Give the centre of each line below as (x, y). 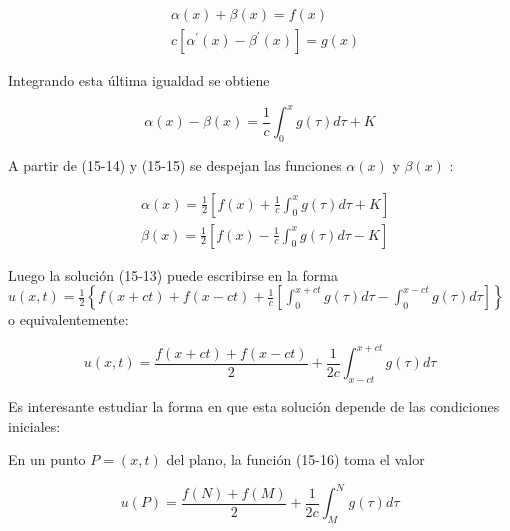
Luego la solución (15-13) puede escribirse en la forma (173, 274)
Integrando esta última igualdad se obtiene (139, 80)
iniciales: (34, 425)
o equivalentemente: (68, 319)
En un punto (47, 459)
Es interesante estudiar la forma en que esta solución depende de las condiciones (254, 406)
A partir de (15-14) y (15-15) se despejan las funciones (175, 164)
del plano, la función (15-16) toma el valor (295, 459)
